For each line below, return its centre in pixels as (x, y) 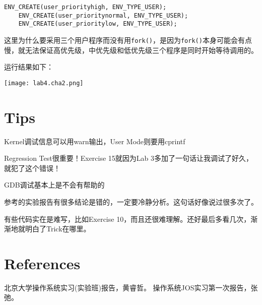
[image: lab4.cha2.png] (44, 83)
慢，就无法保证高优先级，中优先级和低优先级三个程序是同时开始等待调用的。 (131, 50)
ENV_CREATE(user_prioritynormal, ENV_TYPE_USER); (103, 15)
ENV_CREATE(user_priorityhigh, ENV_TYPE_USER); (85, 7)
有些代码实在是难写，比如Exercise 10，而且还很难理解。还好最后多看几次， (127, 219)
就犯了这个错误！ (32, 168)
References (42, 263)
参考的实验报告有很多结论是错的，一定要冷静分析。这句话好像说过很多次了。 (131, 201)
